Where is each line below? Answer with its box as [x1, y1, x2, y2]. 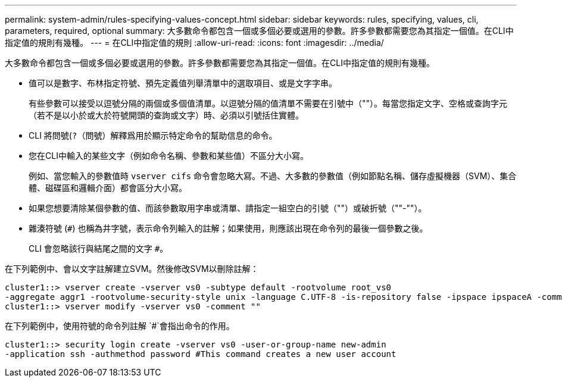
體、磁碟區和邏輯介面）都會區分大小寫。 [29, 183, 187, 193]
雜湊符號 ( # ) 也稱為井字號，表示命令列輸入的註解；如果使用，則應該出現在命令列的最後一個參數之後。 [29, 223, 428, 233]
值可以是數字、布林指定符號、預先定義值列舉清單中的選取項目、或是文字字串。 [29, 78, 337, 88]
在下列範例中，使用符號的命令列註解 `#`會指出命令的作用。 [5, 321, 235, 331]
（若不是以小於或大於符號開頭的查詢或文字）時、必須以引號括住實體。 [29, 110, 304, 120]
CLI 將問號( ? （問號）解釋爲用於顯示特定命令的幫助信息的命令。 [29, 130, 277, 140]
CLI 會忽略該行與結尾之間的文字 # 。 [29, 243, 168, 253]
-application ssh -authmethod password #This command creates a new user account [5, 349, 396, 359]
